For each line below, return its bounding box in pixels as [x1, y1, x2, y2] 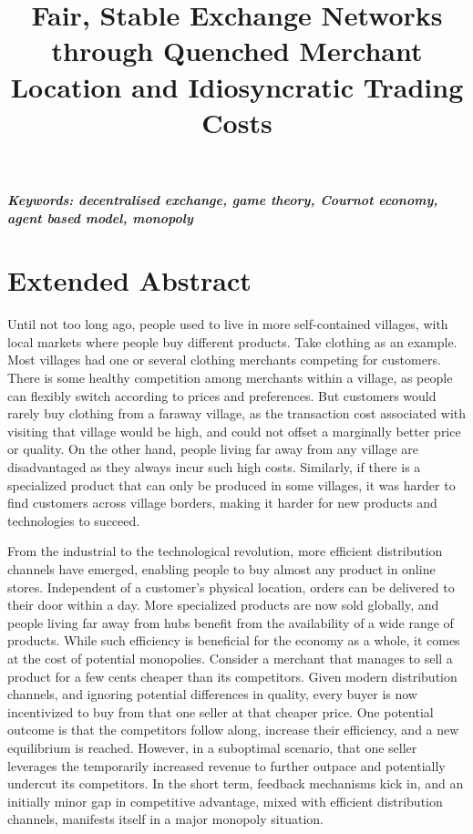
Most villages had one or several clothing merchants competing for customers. [7, 350, 441, 369]
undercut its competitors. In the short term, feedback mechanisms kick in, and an [7, 774, 464, 793]
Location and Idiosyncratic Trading [10, 67, 464, 105]
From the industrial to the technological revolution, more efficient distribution [7, 541, 443, 561]
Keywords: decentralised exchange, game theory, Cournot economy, [7, 190, 438, 209]
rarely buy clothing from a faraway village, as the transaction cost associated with [7, 404, 467, 423]
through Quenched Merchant [51, 32, 423, 69]
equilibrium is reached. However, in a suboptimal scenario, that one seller [7, 737, 417, 757]
